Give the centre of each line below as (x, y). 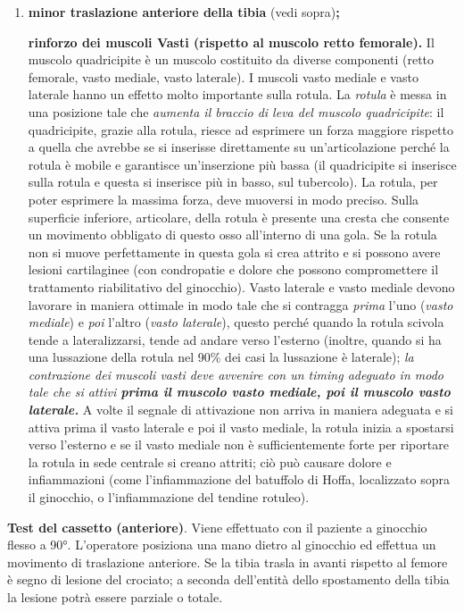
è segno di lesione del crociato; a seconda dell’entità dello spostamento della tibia (228, 579)
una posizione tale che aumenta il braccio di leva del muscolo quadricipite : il (236, 111)
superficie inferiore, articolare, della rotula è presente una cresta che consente (239, 217)
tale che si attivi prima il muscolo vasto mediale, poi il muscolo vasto (239, 392)
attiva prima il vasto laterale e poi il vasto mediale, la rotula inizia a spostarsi (241, 427)
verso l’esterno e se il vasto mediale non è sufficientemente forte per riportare (238, 444)
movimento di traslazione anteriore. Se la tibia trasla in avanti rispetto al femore (228, 562)
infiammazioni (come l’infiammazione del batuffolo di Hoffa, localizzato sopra (239, 479)
